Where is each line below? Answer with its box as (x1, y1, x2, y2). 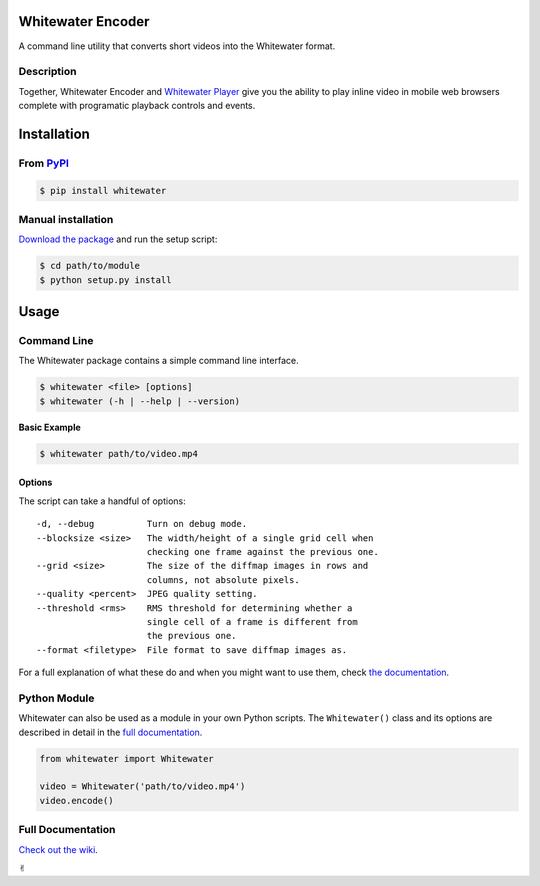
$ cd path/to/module (39, 260, 140, 272)
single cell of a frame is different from (146, 616, 359, 627)
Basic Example (18, 421, 82, 433)
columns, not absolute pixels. (146, 574, 300, 585)
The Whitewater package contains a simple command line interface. (18, 355, 299, 367)
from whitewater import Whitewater (39, 753, 214, 764)
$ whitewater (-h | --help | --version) (39, 395, 240, 407)
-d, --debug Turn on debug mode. (36, 518, 248, 530)
